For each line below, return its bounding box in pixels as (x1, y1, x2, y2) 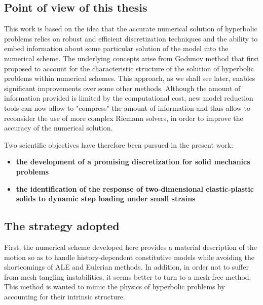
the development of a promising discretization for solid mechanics (16, 156, 250, 167)
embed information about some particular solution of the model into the (4, 43, 229, 54)
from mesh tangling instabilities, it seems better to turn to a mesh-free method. (4, 271, 251, 282)
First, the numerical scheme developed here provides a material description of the (4, 241, 257, 252)
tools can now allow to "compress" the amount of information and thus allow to (4, 102, 251, 113)
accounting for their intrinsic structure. (4, 291, 125, 301)
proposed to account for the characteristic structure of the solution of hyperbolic (4, 63, 254, 73)
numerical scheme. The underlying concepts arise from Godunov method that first (4, 53, 259, 63)
